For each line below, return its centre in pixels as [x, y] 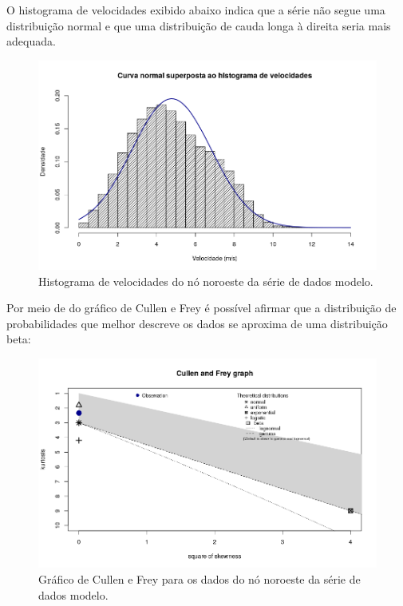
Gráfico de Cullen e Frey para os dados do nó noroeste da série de [200, 579]
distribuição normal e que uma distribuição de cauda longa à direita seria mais [199, 25]
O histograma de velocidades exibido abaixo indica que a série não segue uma [196, 10]
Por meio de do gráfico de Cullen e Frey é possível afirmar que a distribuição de [201, 308]
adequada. [31, 41]
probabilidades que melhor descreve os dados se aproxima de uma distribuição [197, 323]
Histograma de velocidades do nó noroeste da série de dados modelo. [206, 281]
